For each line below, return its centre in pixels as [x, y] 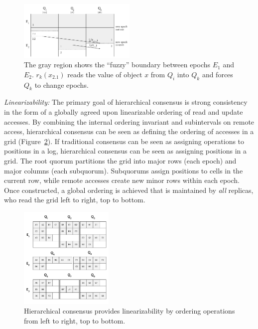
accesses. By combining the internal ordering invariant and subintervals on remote [129, 121]
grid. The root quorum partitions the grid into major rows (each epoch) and [120, 161]
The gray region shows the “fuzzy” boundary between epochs [117, 65]
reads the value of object [105, 74]
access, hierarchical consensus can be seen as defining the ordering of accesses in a [129, 131]
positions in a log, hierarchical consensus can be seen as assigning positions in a [126, 151]
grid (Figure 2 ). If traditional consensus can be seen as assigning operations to [124, 141]
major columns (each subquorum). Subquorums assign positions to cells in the [124, 170]
